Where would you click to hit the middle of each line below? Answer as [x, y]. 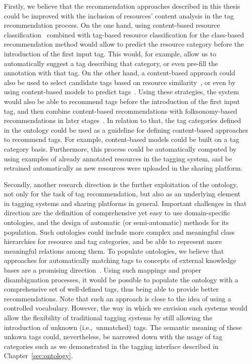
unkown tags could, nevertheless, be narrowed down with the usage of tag [113, 337]
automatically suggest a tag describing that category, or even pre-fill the [111, 63]
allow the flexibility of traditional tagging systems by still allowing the [108, 317]
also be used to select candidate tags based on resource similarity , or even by [120, 82]
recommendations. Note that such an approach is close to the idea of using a [118, 298]
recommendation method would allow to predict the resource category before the [124, 44]
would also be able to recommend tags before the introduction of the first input [122, 101]
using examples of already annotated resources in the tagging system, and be [118, 158]
